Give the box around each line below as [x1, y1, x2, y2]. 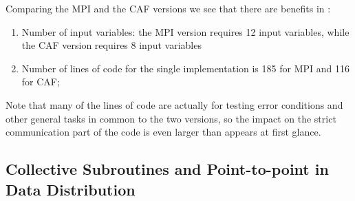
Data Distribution [6, 178, 136, 200]
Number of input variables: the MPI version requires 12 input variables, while [21, 24, 349, 39]
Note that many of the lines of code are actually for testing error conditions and [6, 97, 343, 112]
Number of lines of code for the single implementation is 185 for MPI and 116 [21, 61, 349, 75]
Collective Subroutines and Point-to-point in [6, 158, 329, 180]
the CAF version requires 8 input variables [21, 38, 202, 52]
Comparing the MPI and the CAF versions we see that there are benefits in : [6, 1, 331, 15]
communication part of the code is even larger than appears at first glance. [6, 125, 321, 139]
